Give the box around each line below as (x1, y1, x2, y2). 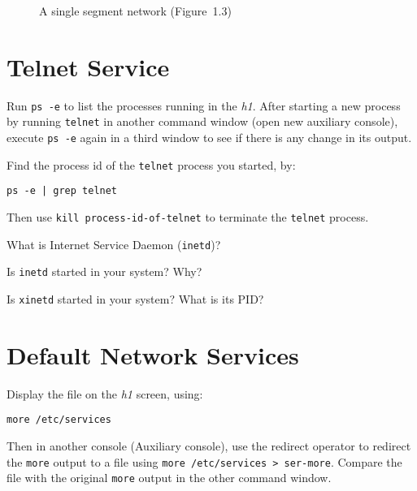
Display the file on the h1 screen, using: (7, 385, 203, 402)
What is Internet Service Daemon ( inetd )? (7, 235, 221, 252)
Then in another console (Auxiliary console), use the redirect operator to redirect (7, 437, 411, 454)
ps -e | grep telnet (7, 185, 118, 197)
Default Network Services (7, 338, 299, 371)
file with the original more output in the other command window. (7, 469, 332, 486)
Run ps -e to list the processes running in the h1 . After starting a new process (7, 97, 401, 114)
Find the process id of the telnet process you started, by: (7, 156, 296, 173)
